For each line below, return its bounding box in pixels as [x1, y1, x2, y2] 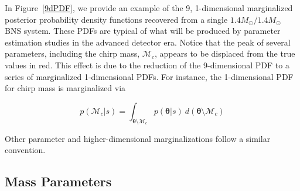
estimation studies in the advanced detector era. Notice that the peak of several [5, 36, 291, 48]
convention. [5, 144, 46, 156]
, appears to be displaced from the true [154, 47, 295, 60]
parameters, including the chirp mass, [5, 47, 140, 60]
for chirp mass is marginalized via [5, 82, 126, 94]
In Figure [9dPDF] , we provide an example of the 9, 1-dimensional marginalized [5, 2, 293, 13]
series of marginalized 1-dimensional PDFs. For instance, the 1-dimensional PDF [5, 70, 294, 82]
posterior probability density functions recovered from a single [5, 13, 228, 25]
